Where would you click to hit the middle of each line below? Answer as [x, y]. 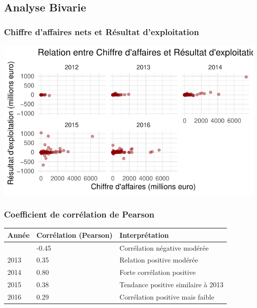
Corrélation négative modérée [164, 247]
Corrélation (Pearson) [74, 235]
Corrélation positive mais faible [167, 296]
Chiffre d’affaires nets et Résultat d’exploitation [102, 31]
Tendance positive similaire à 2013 [171, 285]
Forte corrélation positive [157, 272]
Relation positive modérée [159, 260]
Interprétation [144, 235]
